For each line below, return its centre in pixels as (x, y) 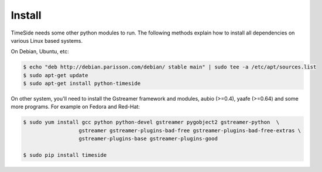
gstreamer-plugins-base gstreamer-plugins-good (148, 139)
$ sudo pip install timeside (65, 155)
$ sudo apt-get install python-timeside (82, 84)
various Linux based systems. (47, 40)
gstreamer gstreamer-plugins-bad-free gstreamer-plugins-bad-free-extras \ (190, 130)
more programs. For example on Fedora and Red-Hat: (76, 107)
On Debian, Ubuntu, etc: (40, 51)
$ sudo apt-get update (56, 75)
